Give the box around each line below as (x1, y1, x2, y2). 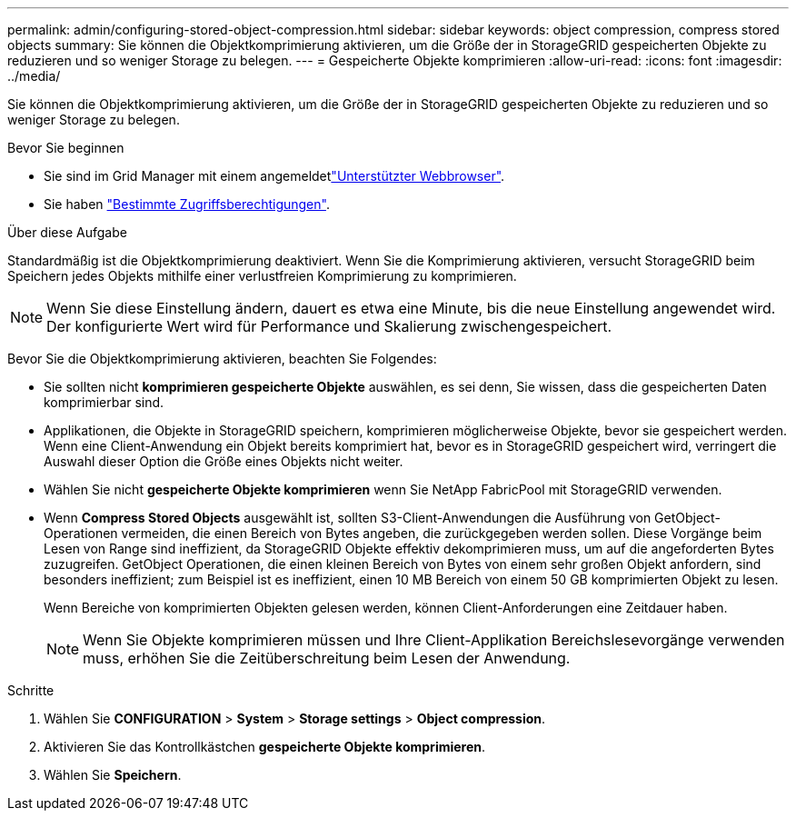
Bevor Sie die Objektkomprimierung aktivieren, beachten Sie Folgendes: (7, 351, 437, 366)
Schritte (7, 683, 55, 698)
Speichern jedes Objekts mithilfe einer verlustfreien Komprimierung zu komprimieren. (7, 268, 517, 284)
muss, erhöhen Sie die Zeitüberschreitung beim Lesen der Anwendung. (83, 649, 571, 667)
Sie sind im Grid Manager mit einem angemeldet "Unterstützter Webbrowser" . (44, 168, 505, 184)
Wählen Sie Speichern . (44, 767, 182, 783)
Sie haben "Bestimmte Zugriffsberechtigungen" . (44, 196, 330, 212)
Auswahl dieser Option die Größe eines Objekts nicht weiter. (44, 454, 403, 469)
